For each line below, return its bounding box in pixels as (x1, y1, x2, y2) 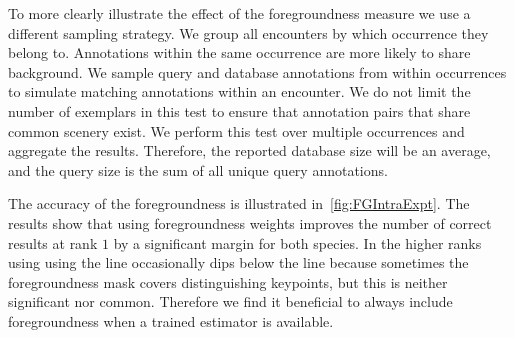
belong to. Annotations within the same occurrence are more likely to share (8, 42, 471, 63)
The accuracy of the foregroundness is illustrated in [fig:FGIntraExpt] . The (8, 193, 470, 214)
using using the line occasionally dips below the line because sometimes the (8, 252, 469, 273)
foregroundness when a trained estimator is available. (8, 310, 334, 331)
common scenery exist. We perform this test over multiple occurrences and (8, 120, 465, 141)
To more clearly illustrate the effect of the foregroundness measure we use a (8, 3, 471, 23)
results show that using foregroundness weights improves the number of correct (8, 212, 492, 233)
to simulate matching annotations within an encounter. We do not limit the (8, 81, 471, 102)
